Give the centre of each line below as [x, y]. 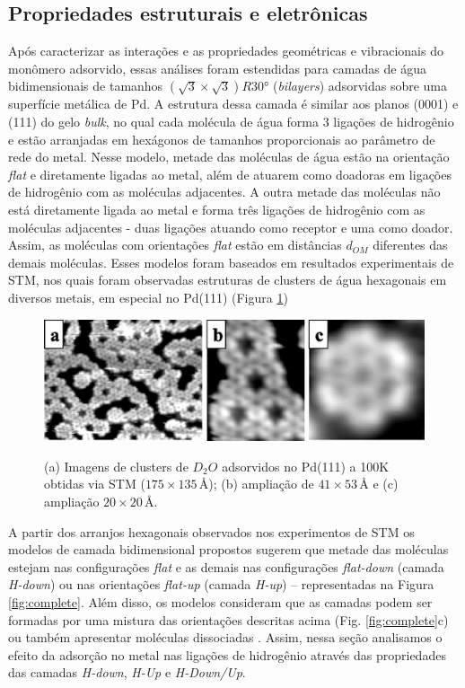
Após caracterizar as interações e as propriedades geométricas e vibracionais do [226, 51]
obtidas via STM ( [95, 484]
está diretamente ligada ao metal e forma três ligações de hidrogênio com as [217, 209]
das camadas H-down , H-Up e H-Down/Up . [127, 672]
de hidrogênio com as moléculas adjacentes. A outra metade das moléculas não [224, 192]
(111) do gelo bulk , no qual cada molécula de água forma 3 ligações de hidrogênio [231, 121]
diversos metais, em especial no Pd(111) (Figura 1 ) [148, 297]
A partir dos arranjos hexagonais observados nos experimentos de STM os [211, 531]
